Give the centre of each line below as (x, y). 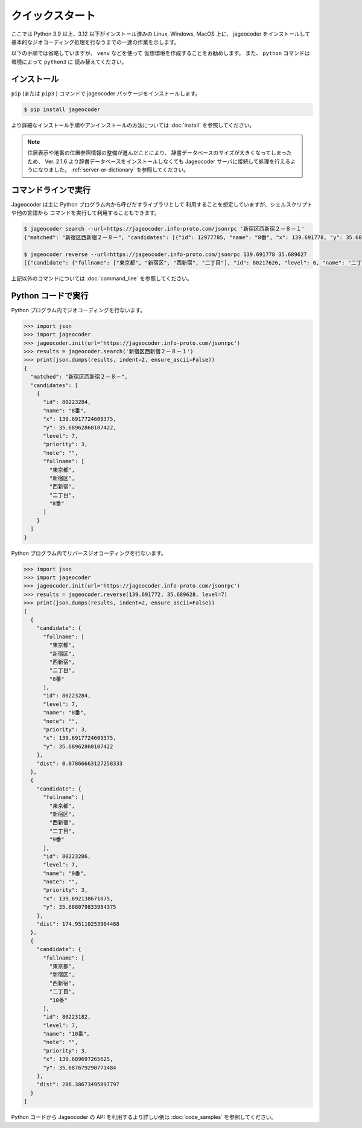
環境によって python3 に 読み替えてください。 (69, 62)
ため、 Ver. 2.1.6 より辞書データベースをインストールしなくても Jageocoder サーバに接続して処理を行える (159, 161)
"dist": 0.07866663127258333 (80, 763)
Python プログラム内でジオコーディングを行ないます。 (78, 310)
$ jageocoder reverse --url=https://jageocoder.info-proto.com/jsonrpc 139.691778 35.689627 (165, 254)
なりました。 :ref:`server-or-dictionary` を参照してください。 (113, 170)
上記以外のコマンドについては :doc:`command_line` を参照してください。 (102, 278)
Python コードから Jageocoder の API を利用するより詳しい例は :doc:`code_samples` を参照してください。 (144, 1117)
